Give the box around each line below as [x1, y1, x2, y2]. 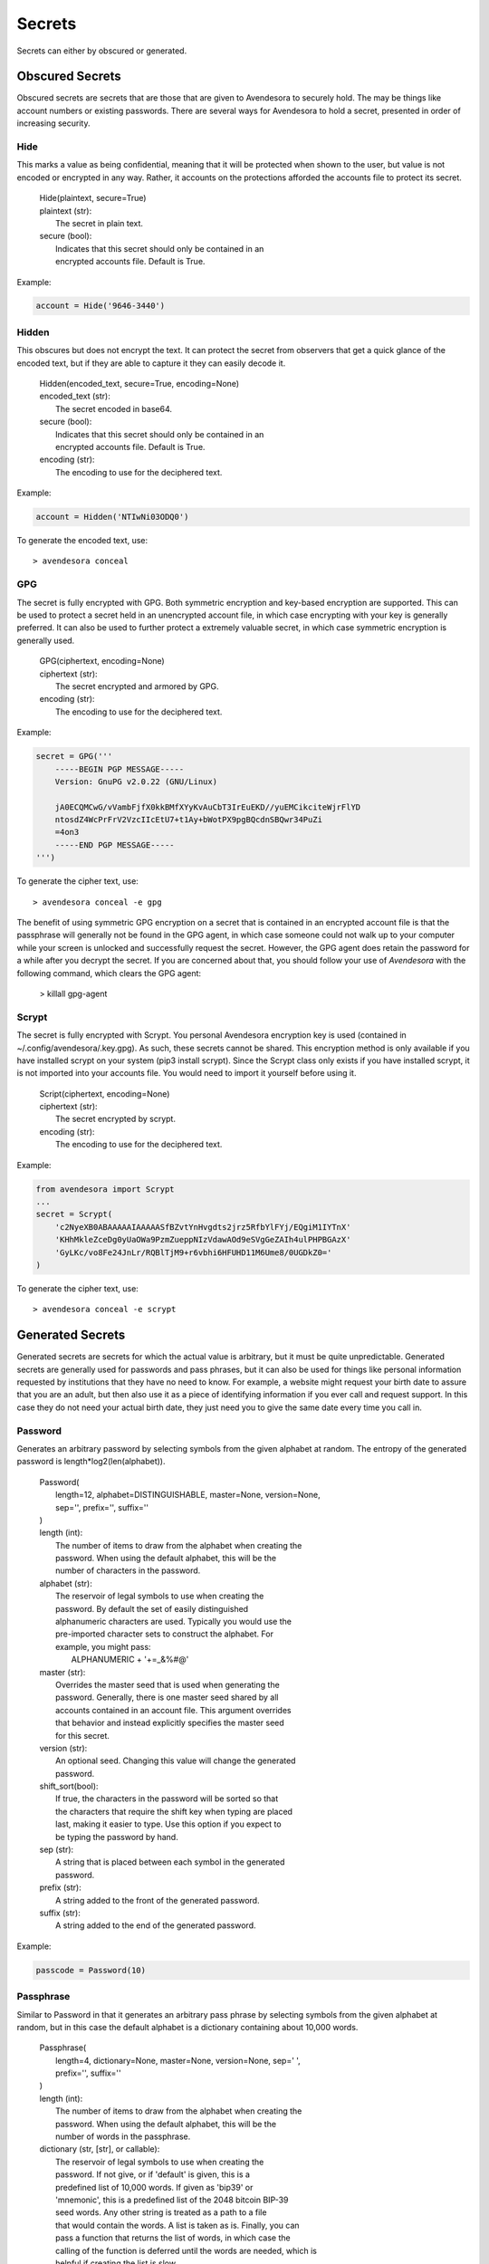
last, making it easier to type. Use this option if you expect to [55, 1818, 282, 1829]
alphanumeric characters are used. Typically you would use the [55, 1616, 292, 1627]
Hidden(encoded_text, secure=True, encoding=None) [39, 379, 240, 389]
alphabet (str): [39, 1578, 92, 1588]
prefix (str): [39, 1882, 81, 1893]
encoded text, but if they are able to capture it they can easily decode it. [16, 358, 286, 369]
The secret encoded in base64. [55, 403, 172, 414]
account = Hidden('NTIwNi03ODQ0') [35, 512, 189, 523]
